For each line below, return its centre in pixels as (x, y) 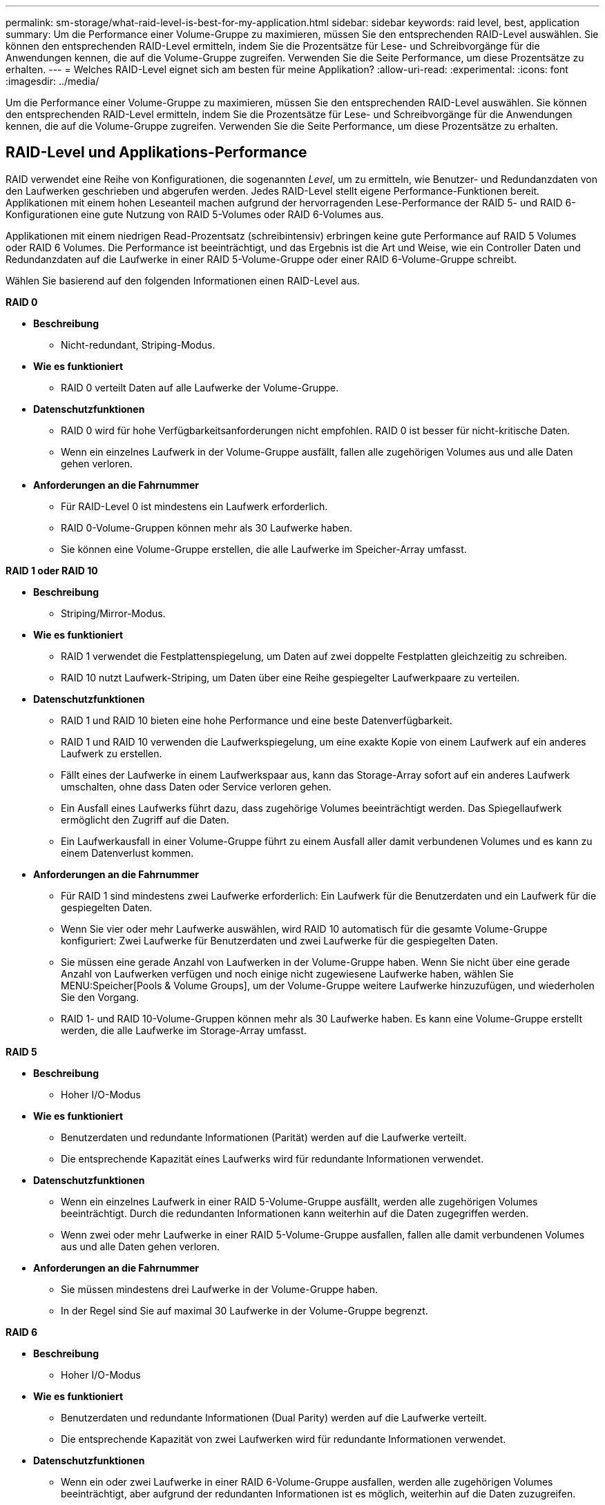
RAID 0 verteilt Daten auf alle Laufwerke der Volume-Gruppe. (200, 387)
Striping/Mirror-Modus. (113, 613)
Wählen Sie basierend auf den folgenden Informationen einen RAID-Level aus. (183, 280)
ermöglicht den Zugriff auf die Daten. (145, 819)
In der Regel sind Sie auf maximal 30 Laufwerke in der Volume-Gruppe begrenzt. (244, 1310)
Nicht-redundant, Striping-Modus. (138, 344)
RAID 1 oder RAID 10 (52, 570)
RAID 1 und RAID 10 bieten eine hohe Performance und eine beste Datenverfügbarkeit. (257, 720)
